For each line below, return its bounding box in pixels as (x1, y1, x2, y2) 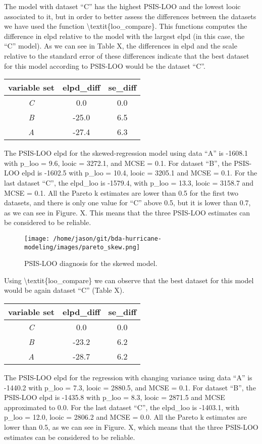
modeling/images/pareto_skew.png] (24, 243, 140, 251)
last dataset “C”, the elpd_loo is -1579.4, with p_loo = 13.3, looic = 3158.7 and (4, 177, 254, 188)
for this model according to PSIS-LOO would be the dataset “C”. (4, 60, 205, 71)
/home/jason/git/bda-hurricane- (53, 235, 162, 242)
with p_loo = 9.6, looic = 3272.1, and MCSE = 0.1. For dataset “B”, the (4, 157, 232, 168)
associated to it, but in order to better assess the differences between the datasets (4, 11, 256, 21)
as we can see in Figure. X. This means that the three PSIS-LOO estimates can (4, 207, 250, 217)
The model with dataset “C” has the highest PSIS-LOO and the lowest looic (4, 1, 241, 11)
